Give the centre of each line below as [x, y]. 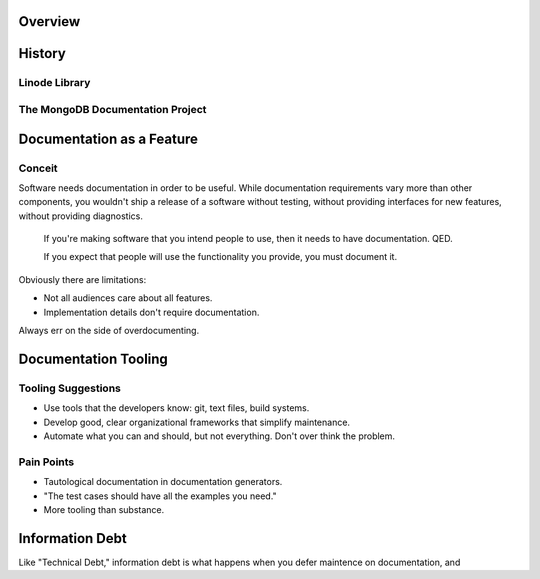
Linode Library [54, 83]
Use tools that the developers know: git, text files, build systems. [176, 408]
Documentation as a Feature [108, 138]
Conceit [38, 168]
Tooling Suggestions [70, 388]
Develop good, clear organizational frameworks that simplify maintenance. [196, 422]
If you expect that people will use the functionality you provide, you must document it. [220, 257]
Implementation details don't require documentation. [151, 312]
